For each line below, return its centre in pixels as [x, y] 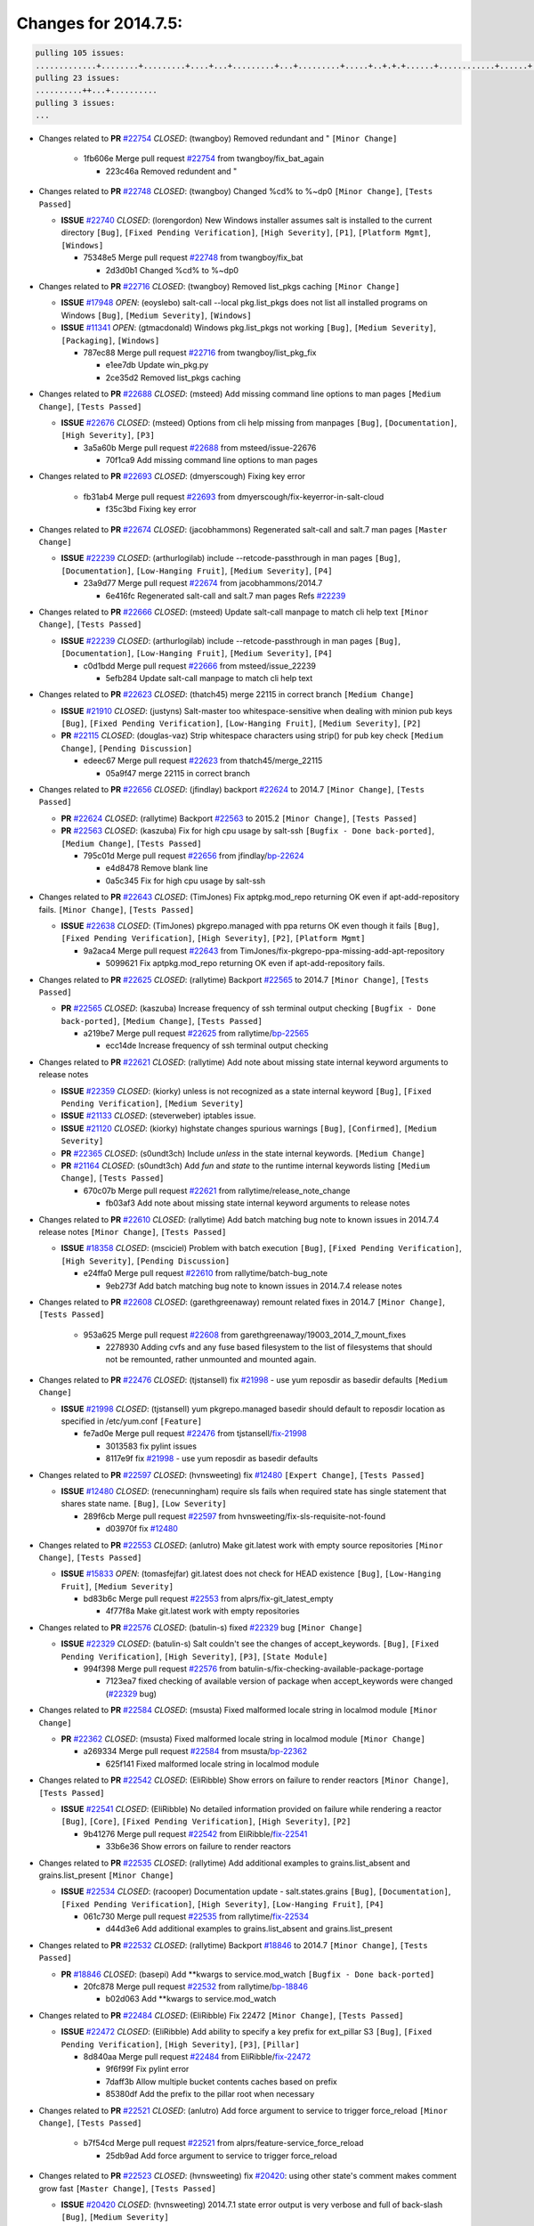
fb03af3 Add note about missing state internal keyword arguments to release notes [258, 1203]
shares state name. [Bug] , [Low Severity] [144, 1504]
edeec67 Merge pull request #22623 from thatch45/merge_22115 [203, 760]
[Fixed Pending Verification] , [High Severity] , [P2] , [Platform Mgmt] [213, 938]
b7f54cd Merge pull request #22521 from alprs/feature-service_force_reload [223, 2143]
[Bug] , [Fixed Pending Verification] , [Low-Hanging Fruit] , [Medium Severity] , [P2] [241, 723]
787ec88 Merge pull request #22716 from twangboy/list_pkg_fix [200, 353]
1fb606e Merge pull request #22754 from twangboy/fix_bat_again [204, 158]
